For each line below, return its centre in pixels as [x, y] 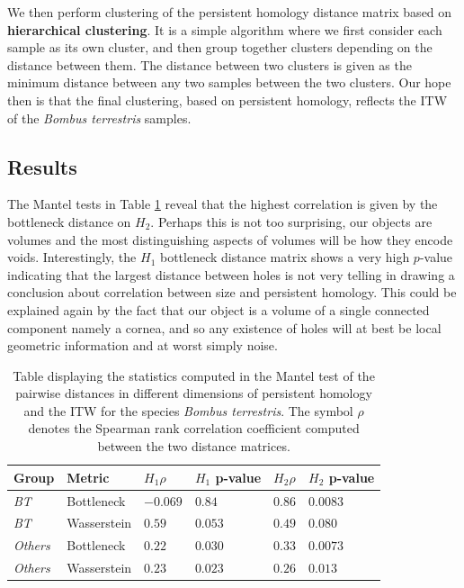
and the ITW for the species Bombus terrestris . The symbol [188, 410]
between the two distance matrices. [194, 446]
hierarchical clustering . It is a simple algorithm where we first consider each [225, 29]
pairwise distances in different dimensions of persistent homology [194, 393]
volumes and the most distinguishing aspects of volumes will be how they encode [230, 239]
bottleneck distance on [69, 221]
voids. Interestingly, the [72, 257]
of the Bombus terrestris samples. [99, 118]
